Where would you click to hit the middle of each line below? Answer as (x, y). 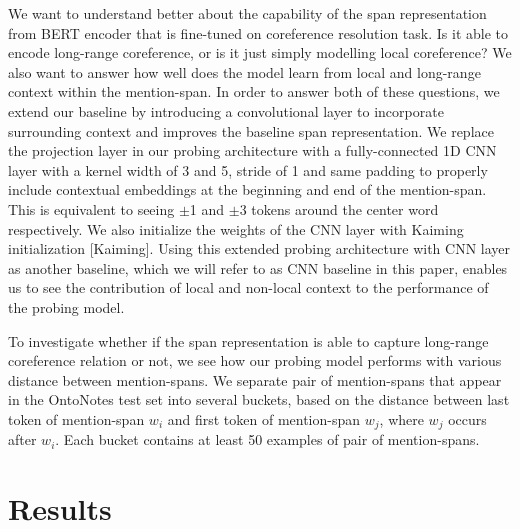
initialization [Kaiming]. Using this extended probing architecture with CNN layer (259, 248)
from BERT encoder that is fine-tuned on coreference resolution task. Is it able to (258, 32)
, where (401, 418)
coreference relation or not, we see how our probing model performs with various (255, 360)
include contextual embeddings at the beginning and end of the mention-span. (247, 189)
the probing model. (66, 306)
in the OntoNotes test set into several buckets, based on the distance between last (259, 399)
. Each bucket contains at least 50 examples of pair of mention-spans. (267, 439)
